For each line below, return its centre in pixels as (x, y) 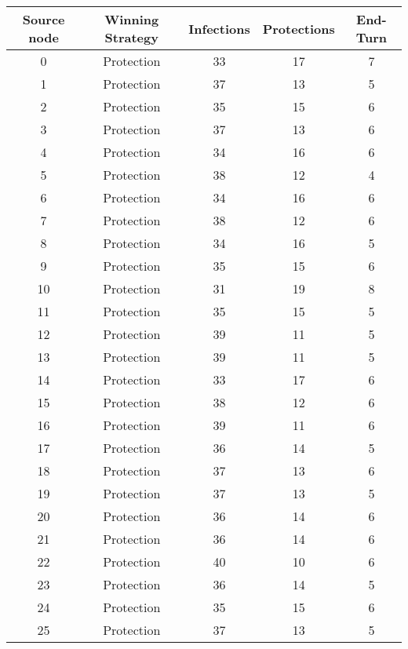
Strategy (131, 37)
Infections (219, 28)
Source (44, 19)
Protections (299, 28)
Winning (132, 19)
